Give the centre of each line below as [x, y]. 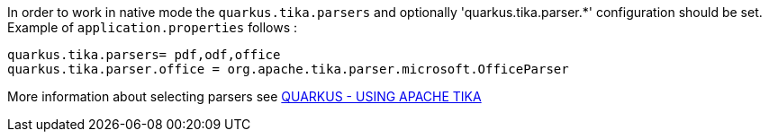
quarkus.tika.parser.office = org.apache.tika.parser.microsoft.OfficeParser [288, 69]
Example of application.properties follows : [153, 27]
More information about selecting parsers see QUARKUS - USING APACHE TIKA [244, 96]
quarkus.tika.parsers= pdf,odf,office [144, 55]
